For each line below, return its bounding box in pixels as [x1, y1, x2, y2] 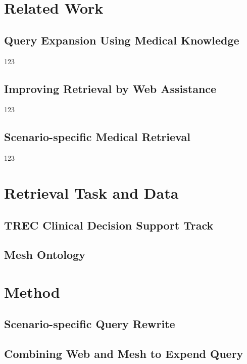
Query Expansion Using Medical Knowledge [4, 32, 239, 48]
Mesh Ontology [4, 247, 85, 262]
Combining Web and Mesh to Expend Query [4, 346, 243, 361]
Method [4, 281, 60, 302]
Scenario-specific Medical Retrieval [4, 129, 190, 145]
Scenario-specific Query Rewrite [4, 316, 175, 332]
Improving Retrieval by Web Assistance [4, 80, 217, 96]
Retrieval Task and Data [4, 182, 179, 203]
